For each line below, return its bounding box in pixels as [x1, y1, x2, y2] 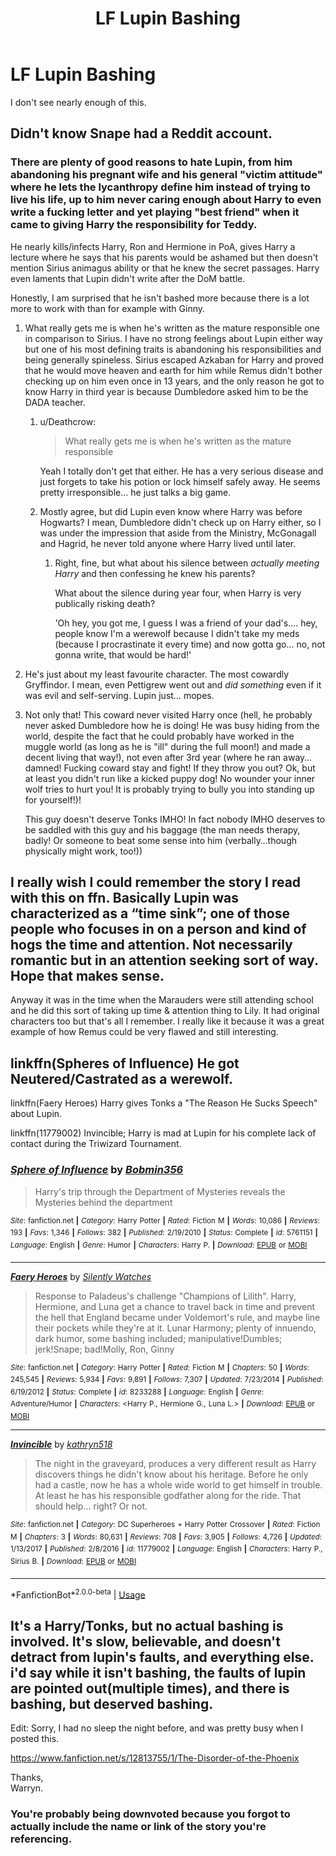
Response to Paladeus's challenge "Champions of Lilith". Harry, [34, 1290, 297, 1302]
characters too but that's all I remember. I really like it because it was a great [10, 1015, 325, 1027]
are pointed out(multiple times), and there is [10, 1680, 290, 1697]
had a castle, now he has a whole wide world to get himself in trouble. [34, 1479, 323, 1491]
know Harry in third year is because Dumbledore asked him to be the [24, 385, 309, 397]
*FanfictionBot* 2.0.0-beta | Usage [10, 1587, 146, 1601]
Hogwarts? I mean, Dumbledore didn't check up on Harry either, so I [39, 516, 322, 528]
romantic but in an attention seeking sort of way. [10, 952, 319, 969]
